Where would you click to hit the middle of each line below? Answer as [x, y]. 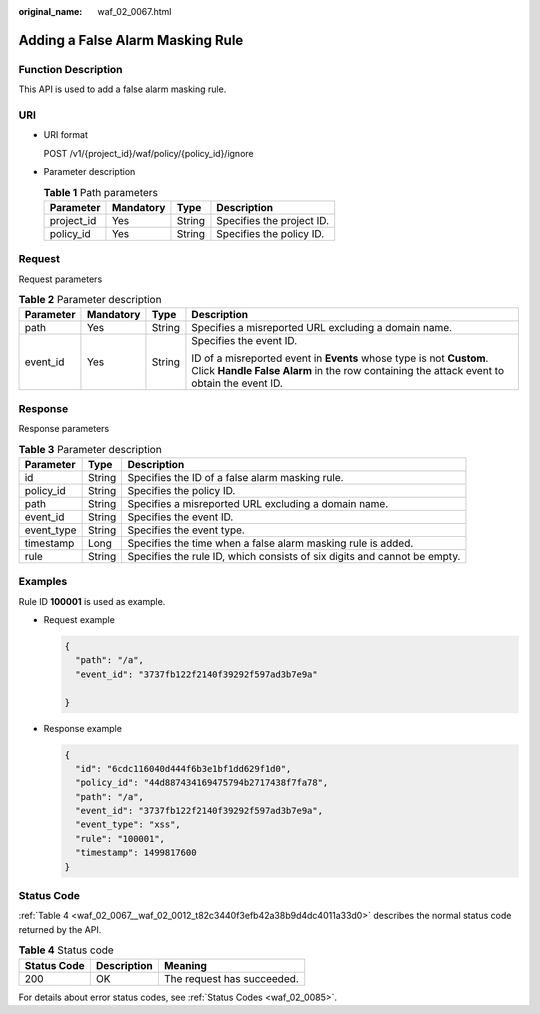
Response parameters [64, 429]
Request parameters [60, 279]
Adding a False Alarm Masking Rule [131, 40]
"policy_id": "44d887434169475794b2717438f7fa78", [202, 783]
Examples [43, 582]
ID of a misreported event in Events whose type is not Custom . [340, 358]
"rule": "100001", [120, 838]
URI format [66, 135]
